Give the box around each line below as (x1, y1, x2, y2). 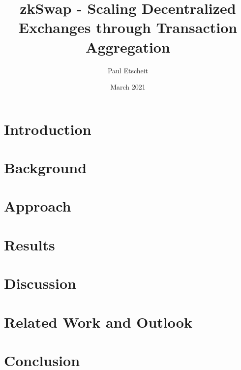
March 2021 (110, 82, 146, 92)
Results (4, 234, 55, 254)
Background (4, 157, 87, 178)
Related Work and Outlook (4, 311, 192, 332)
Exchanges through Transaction (18, 17, 238, 37)
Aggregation (86, 36, 170, 57)
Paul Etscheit (107, 65, 149, 75)
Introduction (4, 119, 91, 139)
